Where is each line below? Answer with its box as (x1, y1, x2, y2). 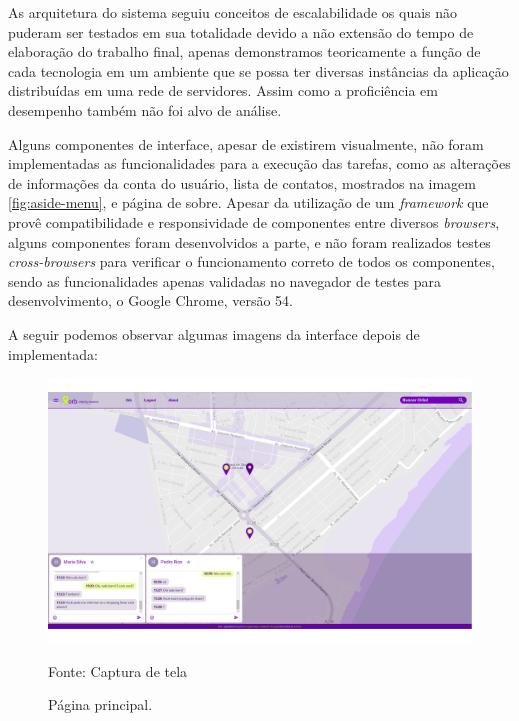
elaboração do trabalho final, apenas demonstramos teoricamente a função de (8, 41, 481, 62)
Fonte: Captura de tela (48, 660, 188, 681)
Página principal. (48, 694, 153, 715)
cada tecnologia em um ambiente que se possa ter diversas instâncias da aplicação (8, 60, 509, 81)
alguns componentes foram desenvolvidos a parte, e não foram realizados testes (8, 231, 491, 252)
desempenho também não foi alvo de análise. (8, 99, 282, 120)
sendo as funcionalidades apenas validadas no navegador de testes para (8, 270, 442, 291)
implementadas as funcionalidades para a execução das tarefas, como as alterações (8, 153, 511, 174)
